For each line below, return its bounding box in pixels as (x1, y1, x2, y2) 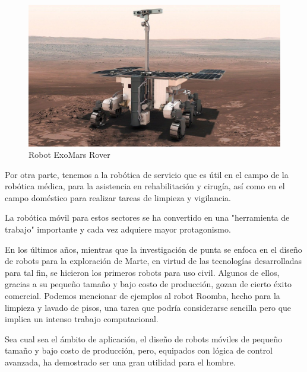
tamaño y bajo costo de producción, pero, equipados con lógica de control (5, 344, 273, 357)
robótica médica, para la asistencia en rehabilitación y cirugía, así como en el (5, 180, 285, 192)
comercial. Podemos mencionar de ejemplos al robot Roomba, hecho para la (5, 290, 280, 302)
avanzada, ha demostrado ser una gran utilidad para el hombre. (5, 356, 236, 368)
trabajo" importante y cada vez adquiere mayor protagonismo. (5, 223, 231, 236)
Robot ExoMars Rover (29, 148, 110, 161)
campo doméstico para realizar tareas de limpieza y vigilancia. (5, 191, 232, 204)
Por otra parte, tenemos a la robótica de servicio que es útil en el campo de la (5, 168, 289, 180)
